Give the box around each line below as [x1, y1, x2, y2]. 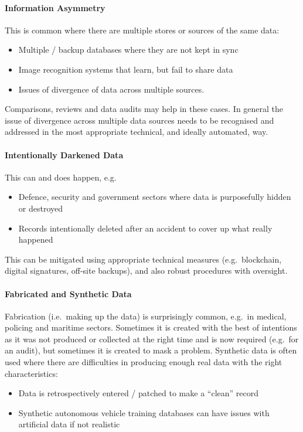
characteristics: [5, 367, 58, 379]
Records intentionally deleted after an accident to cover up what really [18, 222, 273, 234]
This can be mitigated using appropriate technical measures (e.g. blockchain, [5, 253, 282, 265]
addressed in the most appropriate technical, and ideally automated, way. [5, 125, 268, 138]
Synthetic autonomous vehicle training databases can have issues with [18, 406, 270, 419]
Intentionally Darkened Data [5, 148, 124, 161]
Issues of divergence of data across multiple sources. [18, 83, 205, 95]
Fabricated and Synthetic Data [5, 287, 132, 300]
